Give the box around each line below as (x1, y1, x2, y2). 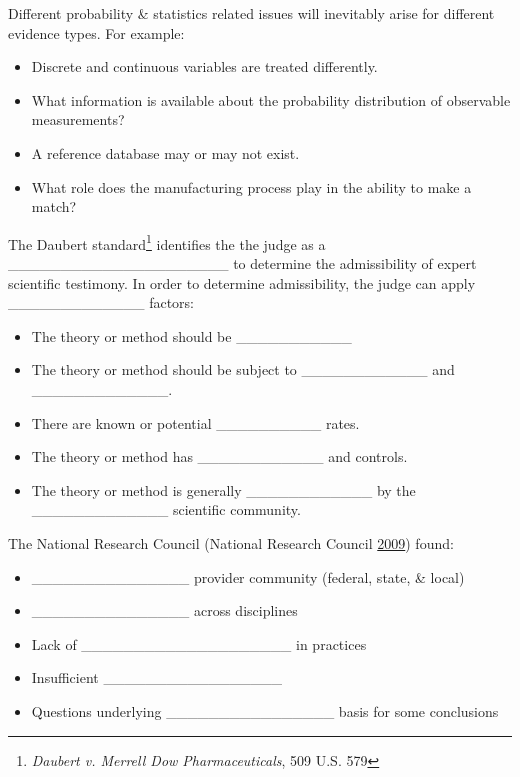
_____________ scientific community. (31, 499, 301, 520)
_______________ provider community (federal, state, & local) (31, 566, 465, 587)
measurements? (31, 109, 125, 130)
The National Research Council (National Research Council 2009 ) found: (8, 532, 454, 553)
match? (31, 196, 77, 217)
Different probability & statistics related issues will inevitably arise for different (8, 3, 495, 23)
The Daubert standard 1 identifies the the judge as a (8, 230, 326, 254)
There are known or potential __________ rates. (31, 412, 360, 433)
